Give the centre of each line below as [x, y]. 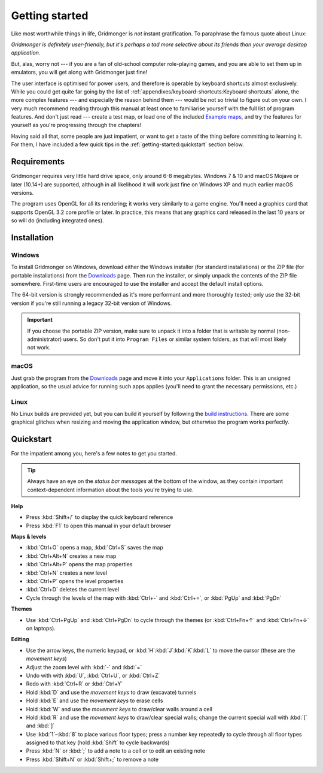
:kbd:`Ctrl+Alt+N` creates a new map [71, 556]
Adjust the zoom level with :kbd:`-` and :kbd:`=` [84, 667]
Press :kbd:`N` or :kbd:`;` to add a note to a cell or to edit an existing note [116, 751]
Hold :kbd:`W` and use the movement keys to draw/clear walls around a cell [119, 709]
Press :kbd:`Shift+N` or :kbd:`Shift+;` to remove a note [92, 759]
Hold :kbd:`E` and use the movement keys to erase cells [95, 700]
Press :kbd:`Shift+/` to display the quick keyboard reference [100, 517]
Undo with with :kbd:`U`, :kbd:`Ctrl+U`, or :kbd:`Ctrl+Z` [93, 675]
